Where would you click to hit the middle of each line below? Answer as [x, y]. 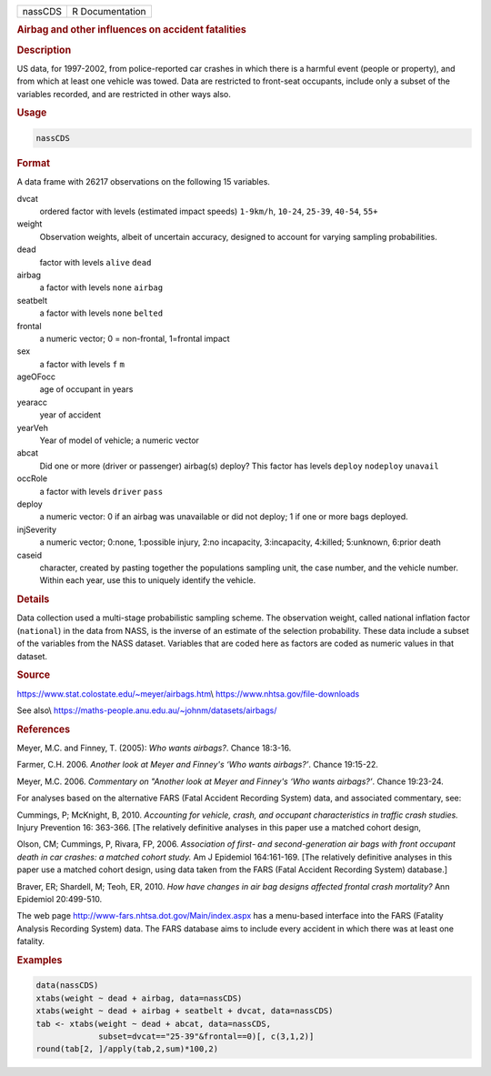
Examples [40, 960]
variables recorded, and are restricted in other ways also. [124, 94]
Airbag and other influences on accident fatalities [132, 30]
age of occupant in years [86, 389]
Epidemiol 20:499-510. [60, 899]
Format [33, 163]
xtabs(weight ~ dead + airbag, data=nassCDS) [139, 998]
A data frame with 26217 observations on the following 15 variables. [143, 182]
